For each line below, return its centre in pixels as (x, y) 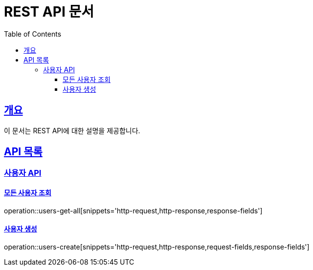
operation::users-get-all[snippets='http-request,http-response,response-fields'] (133, 210)
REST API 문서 (49, 12)
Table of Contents (33, 34)
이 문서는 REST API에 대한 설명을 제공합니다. (72, 130)
